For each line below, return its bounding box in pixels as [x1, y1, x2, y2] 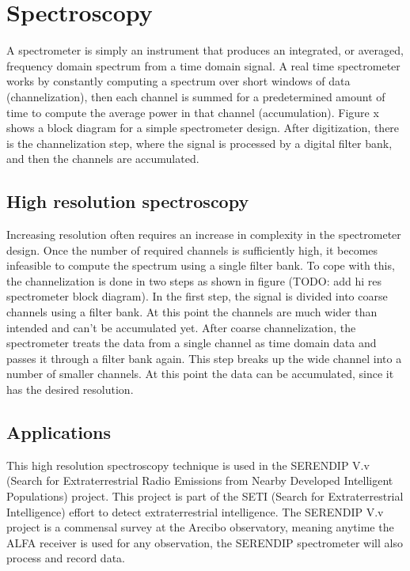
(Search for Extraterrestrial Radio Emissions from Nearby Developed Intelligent [6, 472, 393, 489]
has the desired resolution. [6, 381, 134, 398]
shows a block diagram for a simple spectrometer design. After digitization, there [6, 119, 400, 136]
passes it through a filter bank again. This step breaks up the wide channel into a [6, 350, 402, 366]
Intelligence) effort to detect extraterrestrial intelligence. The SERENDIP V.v [6, 503, 384, 520]
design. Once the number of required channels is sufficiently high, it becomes [6, 241, 378, 258]
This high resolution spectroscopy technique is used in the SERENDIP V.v [6, 456, 370, 473]
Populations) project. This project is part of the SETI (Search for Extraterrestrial [6, 488, 404, 504]
